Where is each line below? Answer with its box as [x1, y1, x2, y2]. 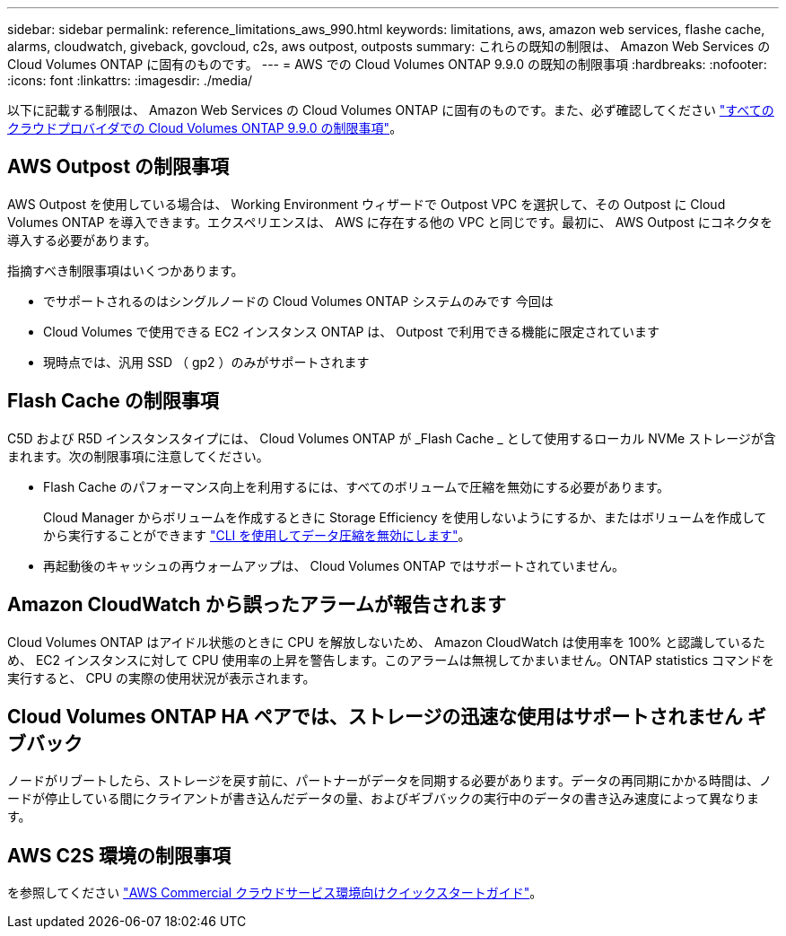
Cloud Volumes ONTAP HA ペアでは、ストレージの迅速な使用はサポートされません [7, 704, 743, 728]
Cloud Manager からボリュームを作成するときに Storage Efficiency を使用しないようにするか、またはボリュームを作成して [43, 509, 767, 525]
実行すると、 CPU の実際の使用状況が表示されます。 [7, 669, 316, 686]
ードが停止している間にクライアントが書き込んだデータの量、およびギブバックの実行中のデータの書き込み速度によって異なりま [7, 791, 759, 807]
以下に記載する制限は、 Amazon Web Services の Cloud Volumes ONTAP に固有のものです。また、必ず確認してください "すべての [7, 102, 774, 118]
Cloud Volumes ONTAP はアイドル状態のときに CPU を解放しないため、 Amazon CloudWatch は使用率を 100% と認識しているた [7, 634, 765, 650]
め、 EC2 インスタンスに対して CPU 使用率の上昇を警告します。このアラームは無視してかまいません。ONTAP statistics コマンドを [7, 652, 775, 668]
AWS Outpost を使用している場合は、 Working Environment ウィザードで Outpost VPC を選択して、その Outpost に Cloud [7, 196, 726, 212]
